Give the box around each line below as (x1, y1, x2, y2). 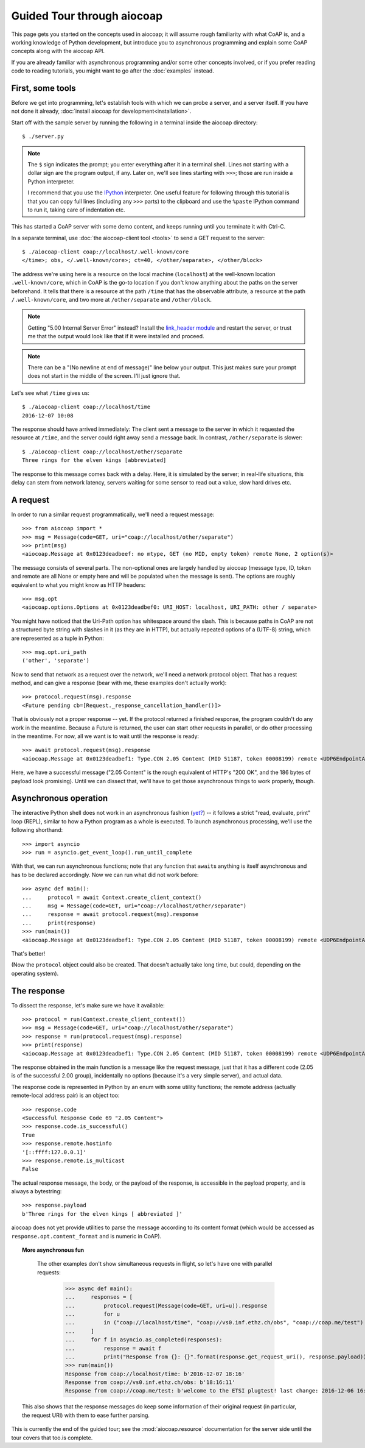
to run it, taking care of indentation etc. (27, 206, 125, 213)
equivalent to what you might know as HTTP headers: (11, 581, 146, 588)
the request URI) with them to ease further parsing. (22, 1411, 150, 1419)
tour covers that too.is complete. (11, 1434, 93, 1441)
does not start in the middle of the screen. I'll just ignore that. (27, 372, 181, 380)
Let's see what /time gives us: (11, 389, 89, 396)
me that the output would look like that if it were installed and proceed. (27, 333, 204, 340)
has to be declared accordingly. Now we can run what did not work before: (11, 871, 199, 878)
